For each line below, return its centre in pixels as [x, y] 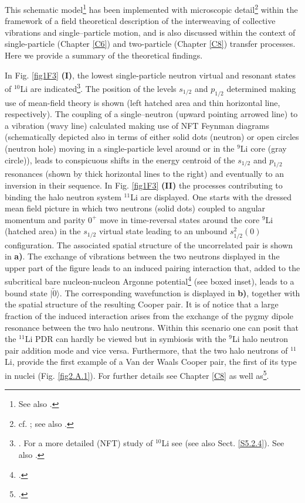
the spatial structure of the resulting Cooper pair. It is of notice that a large [142, 304]
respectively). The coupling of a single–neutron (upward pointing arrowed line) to [151, 114]
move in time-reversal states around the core [180, 219]
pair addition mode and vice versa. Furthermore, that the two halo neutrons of [146, 350]
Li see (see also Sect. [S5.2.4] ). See [223, 443]
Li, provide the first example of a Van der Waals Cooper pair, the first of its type [151, 362]
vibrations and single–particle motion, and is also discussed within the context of [150, 32]
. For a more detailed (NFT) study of [86, 443]
